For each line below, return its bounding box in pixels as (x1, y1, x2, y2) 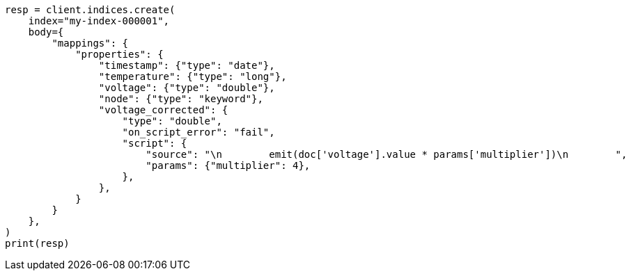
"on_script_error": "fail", (122, 127, 275, 138)
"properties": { (75, 49, 164, 60)
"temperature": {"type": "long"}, (98, 71, 287, 82)
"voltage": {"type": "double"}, (98, 82, 275, 93)
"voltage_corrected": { (98, 104, 228, 115)
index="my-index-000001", (28, 15, 170, 26)
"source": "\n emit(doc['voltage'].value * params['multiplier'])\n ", (146, 149, 628, 160)
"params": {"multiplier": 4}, (146, 160, 311, 171)
